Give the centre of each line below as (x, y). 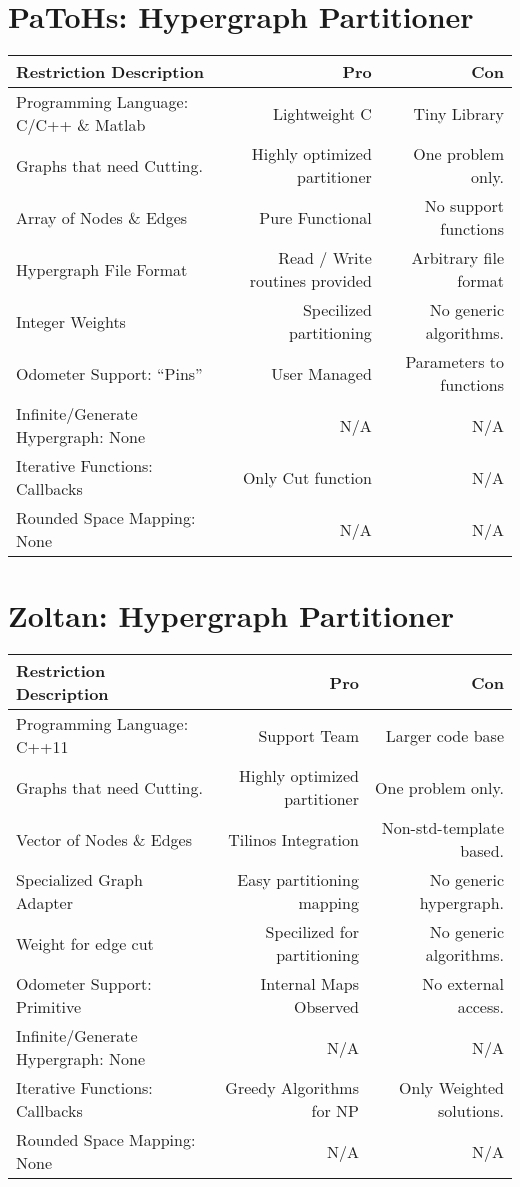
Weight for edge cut (85, 943)
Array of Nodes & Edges (102, 217)
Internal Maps (309, 984)
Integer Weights (71, 321)
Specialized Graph (79, 880)
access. (480, 1007)
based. (482, 851)
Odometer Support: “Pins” (109, 373)
